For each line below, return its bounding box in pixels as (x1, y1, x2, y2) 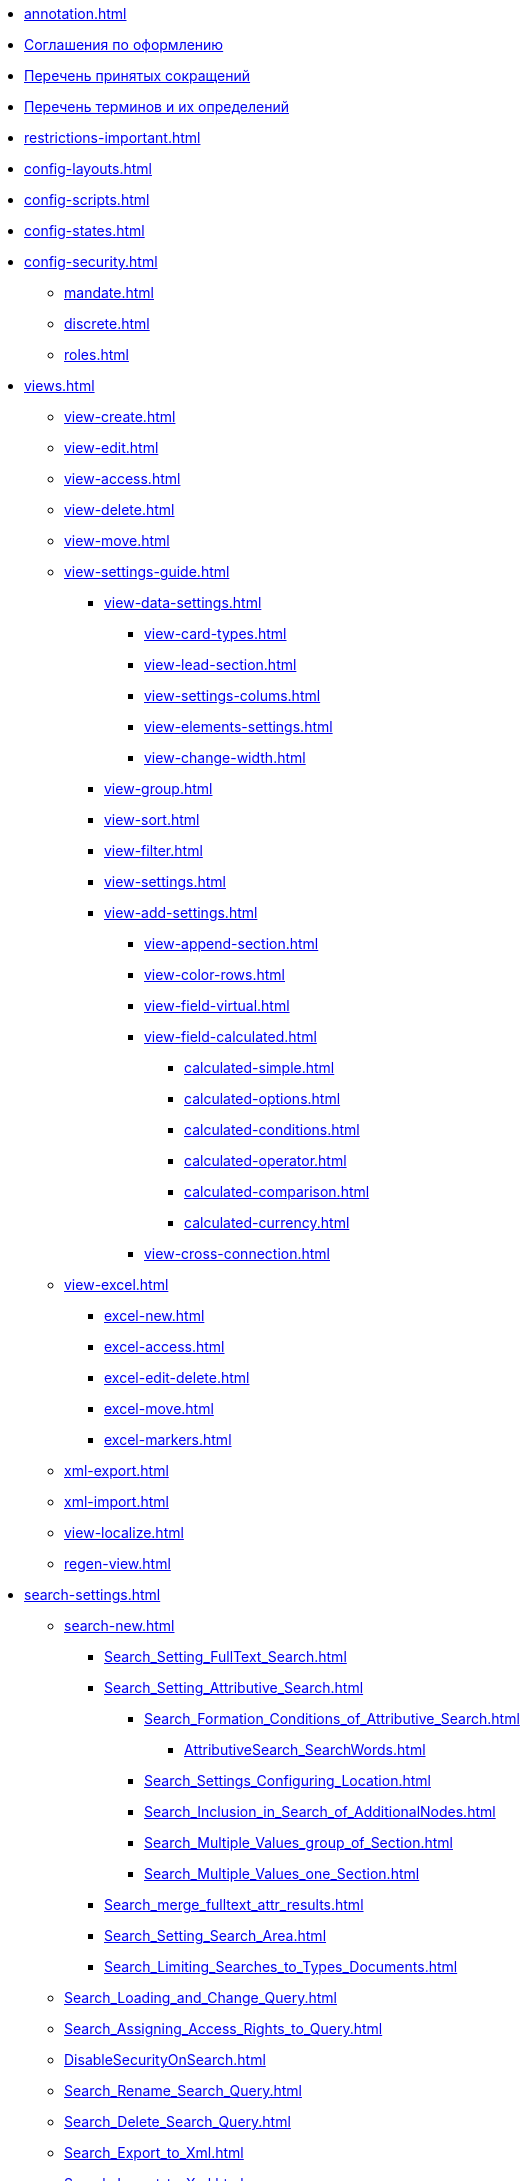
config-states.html (24, 222, 145, 239)
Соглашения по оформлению (24, 36, 224, 53)
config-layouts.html (24, 160, 152, 177)
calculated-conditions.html (184, 1121, 360, 1138)
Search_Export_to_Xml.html (64, 2144, 244, 2161)
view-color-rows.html (144, 966, 285, 983)
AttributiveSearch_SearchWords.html (184, 1741, 426, 1758)
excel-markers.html (104, 1431, 232, 1448)
